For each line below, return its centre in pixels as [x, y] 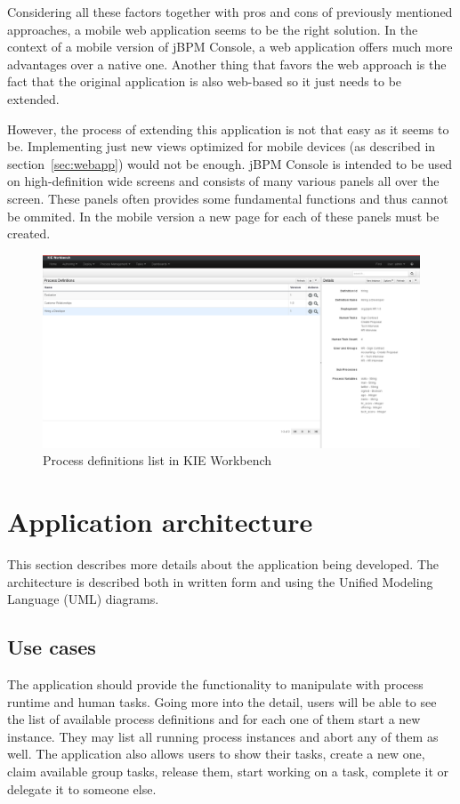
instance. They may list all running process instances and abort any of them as [223, 736]
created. [29, 233]
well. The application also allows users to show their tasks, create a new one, [216, 754]
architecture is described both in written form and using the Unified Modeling [220, 581]
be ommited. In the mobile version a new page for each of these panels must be [223, 216]
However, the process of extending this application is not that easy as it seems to [228, 129]
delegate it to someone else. [82, 788]
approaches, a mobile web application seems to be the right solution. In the [213, 29]
